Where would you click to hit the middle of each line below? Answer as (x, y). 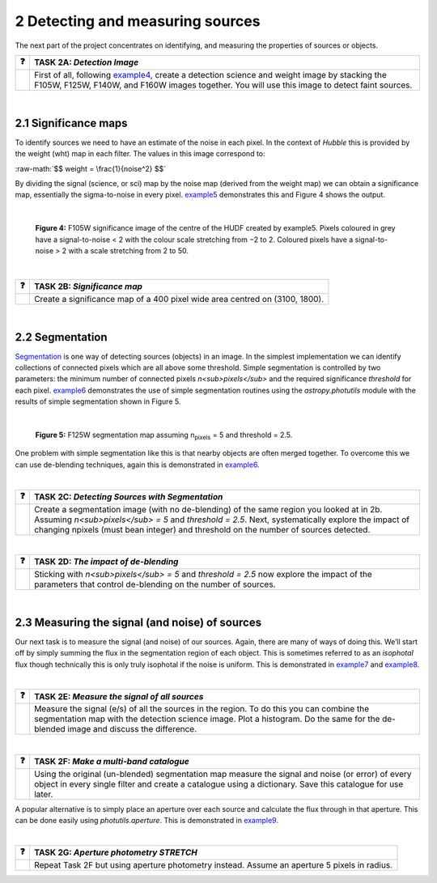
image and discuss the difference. (132, 729)
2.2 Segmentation (62, 337)
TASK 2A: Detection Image (86, 62)
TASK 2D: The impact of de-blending (106, 562)
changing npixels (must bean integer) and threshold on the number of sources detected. (202, 529)
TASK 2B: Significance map (88, 287)
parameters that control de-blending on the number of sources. (155, 584)
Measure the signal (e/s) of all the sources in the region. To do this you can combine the (202, 709)
